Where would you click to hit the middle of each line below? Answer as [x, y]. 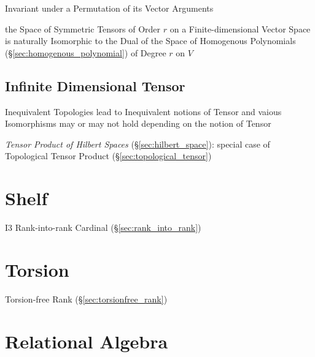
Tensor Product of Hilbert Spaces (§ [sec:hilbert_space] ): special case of [138, 144]
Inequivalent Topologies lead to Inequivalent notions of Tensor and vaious [143, 111]
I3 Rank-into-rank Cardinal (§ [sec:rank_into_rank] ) [103, 227]
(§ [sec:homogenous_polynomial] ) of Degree [86, 52]
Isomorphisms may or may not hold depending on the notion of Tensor [138, 123]
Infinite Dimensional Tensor [95, 85]
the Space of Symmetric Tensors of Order [83, 28]
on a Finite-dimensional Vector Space [240, 28]
